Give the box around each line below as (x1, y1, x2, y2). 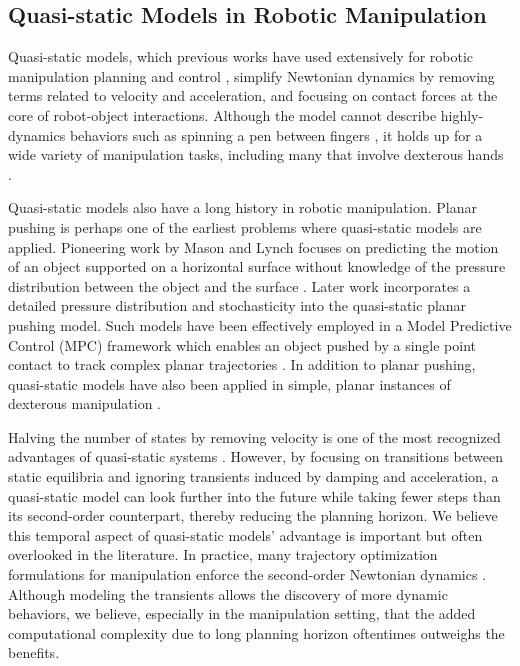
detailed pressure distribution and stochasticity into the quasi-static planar (8, 295, 467, 316)
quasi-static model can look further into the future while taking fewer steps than (8, 485, 501, 506)
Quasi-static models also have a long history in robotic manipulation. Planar (8, 197, 477, 218)
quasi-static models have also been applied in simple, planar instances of (8, 373, 451, 394)
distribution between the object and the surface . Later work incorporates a (8, 275, 471, 296)
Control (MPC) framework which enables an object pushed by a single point (8, 334, 477, 355)
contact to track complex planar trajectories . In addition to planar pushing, (8, 354, 476, 375)
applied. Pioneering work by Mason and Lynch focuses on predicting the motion (8, 236, 499, 257)
